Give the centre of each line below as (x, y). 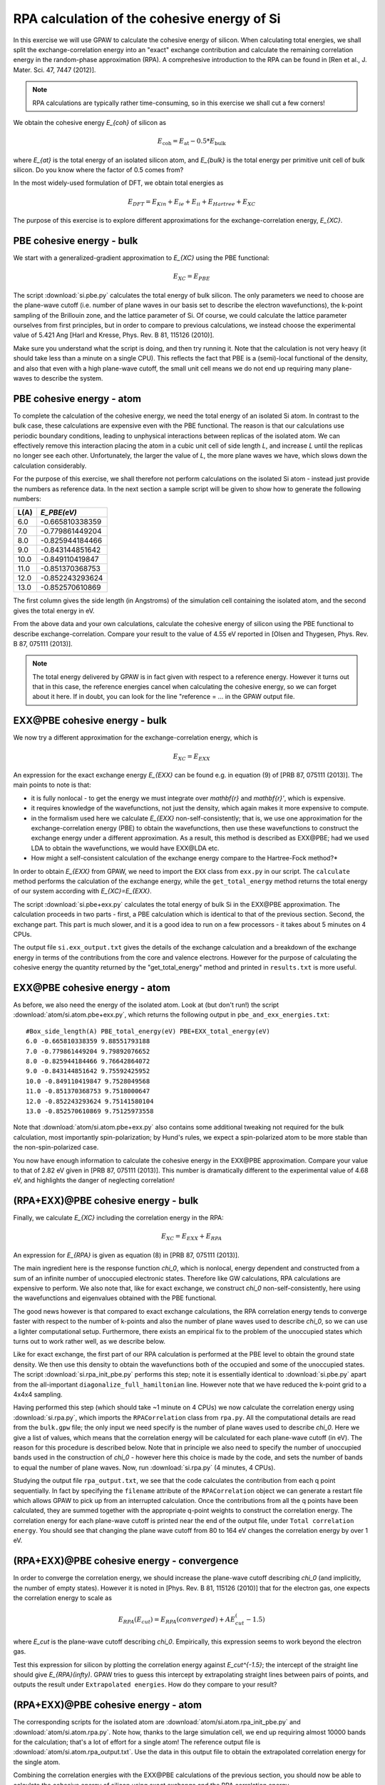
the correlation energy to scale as (62, 1598)
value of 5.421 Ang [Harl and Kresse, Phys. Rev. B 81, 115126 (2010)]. (114, 335)
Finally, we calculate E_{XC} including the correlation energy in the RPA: (118, 1218)
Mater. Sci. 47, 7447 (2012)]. (55, 70)
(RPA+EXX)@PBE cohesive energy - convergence (126, 1561)
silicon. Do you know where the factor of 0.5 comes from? (98, 170)
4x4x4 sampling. (38, 1394)
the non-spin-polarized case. (56, 1147)
